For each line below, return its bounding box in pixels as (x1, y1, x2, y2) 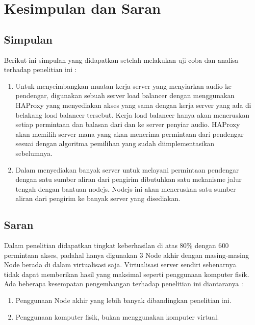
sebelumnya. (15, 148, 52, 158)
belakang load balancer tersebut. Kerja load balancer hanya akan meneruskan (15, 109, 250, 120)
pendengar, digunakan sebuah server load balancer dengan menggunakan (15, 90, 235, 100)
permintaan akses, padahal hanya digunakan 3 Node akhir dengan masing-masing (4, 250, 249, 260)
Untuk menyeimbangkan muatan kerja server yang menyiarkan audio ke (15, 80, 231, 91)
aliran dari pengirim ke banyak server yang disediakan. (15, 193, 180, 203)
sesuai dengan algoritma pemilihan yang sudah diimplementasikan (15, 138, 215, 149)
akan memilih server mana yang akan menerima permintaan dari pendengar (15, 128, 244, 139)
